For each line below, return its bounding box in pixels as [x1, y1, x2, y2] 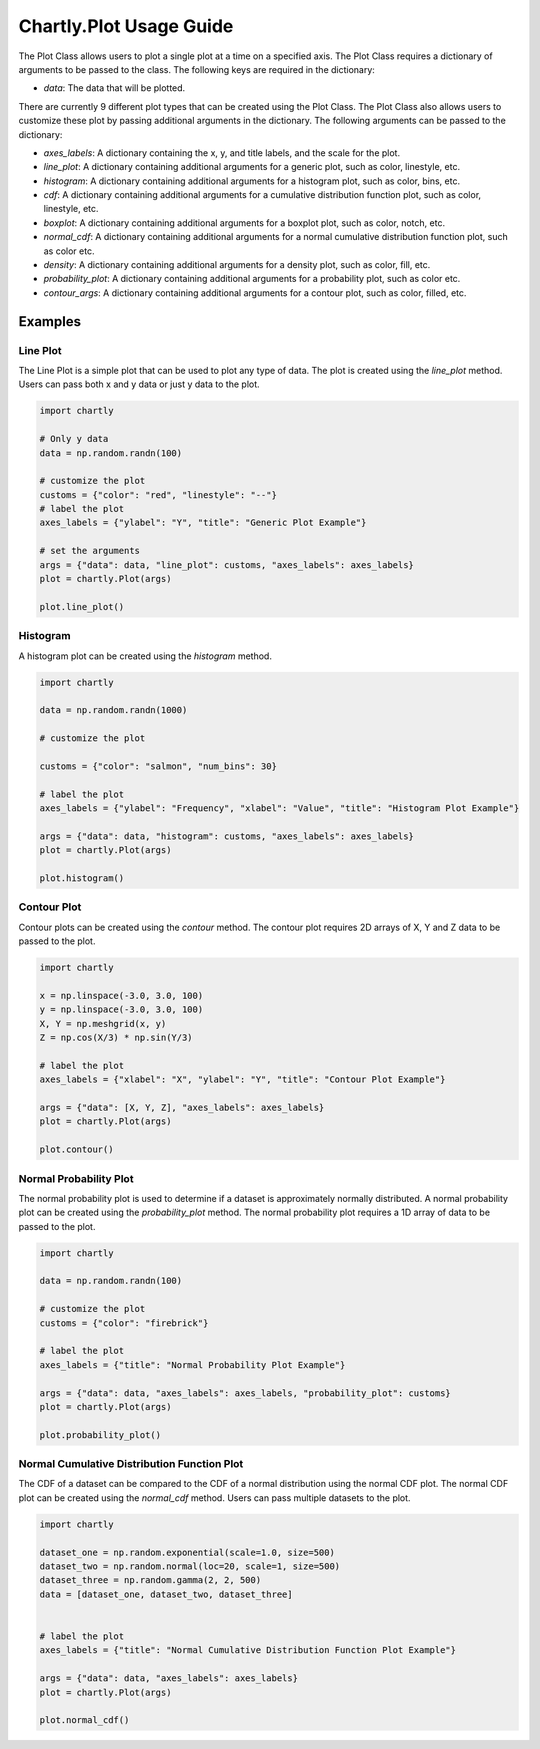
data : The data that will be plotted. [43, 82, 186, 94]
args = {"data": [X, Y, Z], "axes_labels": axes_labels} [39, 1102, 325, 1113]
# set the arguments [39, 545, 140, 557]
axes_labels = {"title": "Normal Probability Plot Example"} [39, 1359, 346, 1370]
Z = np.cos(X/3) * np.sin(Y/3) [39, 1032, 194, 1044]
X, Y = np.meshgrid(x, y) [39, 1018, 167, 1029]
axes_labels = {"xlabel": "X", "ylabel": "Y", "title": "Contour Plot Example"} [39, 1074, 446, 1085]
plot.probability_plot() [39, 1429, 162, 1440]
